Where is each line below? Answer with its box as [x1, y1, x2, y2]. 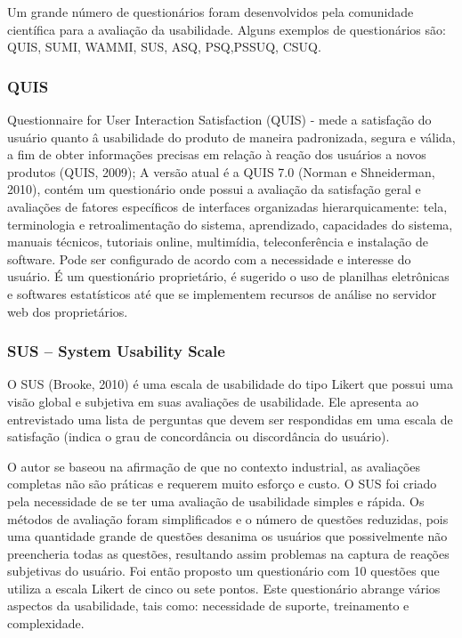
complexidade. [7, 614, 85, 633]
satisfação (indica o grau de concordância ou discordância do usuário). [7, 427, 390, 446]
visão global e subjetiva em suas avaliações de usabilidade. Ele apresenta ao [7, 392, 418, 410]
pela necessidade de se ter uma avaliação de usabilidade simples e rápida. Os [7, 491, 425, 510]
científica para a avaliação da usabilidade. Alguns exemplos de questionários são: [7, 20, 446, 38]
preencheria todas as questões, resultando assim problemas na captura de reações [7, 544, 450, 562]
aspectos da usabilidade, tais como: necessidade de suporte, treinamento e [7, 596, 409, 615]
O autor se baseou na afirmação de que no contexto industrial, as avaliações [7, 456, 421, 475]
